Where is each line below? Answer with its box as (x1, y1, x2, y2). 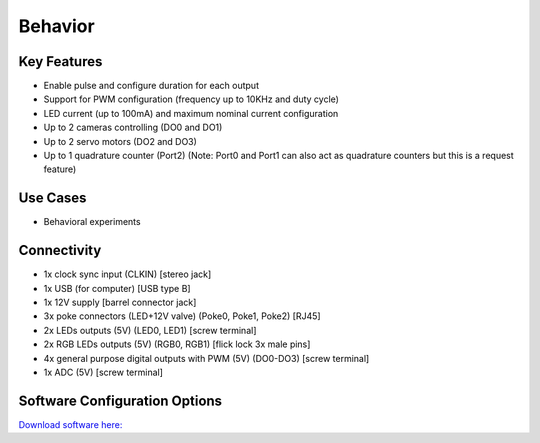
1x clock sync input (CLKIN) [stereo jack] (43, 268, 212, 280)
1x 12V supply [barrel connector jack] (43, 296, 197, 308)
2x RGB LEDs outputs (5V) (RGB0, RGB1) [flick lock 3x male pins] (43, 338, 311, 350)
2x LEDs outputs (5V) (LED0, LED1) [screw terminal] (43, 324, 257, 336)
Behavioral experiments (43, 216, 141, 228)
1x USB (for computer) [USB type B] (43, 282, 191, 294)
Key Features (18, 53, 103, 70)
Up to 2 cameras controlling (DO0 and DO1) (43, 121, 223, 134)
